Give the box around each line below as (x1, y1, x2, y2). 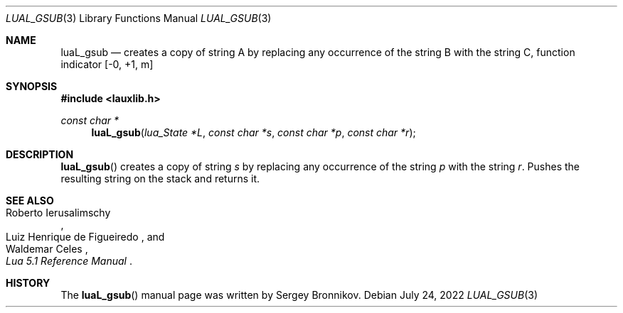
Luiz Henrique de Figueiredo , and (6, 231, 165, 243)
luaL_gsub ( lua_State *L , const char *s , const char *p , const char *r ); (91, 126, 416, 138)
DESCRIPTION (6, 148, 74, 160)
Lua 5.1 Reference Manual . (6, 255, 132, 267)
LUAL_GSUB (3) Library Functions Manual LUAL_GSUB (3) (6, 12, 272, 24)
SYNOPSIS (6, 80, 58, 92)
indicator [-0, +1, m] (60, 58, 154, 70)
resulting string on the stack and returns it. (60, 172, 260, 185)
